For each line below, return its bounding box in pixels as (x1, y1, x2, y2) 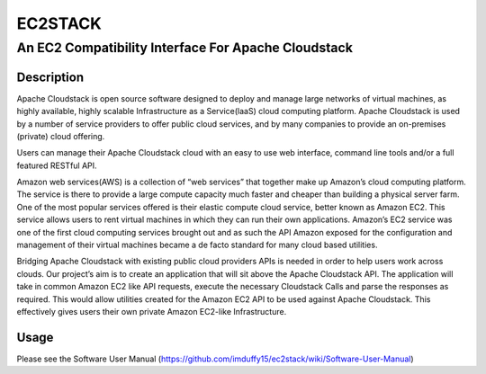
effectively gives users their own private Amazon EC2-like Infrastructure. (16, 306, 287, 316)
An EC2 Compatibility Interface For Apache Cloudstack (16, 40, 353, 56)
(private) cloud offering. (16, 130, 105, 141)
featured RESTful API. (16, 160, 98, 171)
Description (16, 69, 85, 85)
